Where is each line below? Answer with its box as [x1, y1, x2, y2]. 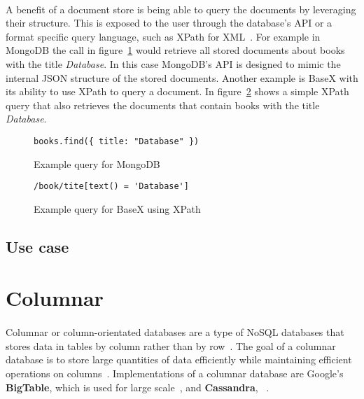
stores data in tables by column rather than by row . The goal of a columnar [6, 338, 336, 353]
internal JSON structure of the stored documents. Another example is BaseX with [6, 70, 358, 85]
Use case [6, 235, 69, 257]
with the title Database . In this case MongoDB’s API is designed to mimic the [6, 56, 341, 71]
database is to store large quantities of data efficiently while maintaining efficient [6, 352, 352, 367]
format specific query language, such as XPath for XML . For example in [6, 29, 321, 43]
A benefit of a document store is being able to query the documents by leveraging [6, 1, 356, 16]
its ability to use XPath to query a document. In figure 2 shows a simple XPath [6, 84, 349, 99]
